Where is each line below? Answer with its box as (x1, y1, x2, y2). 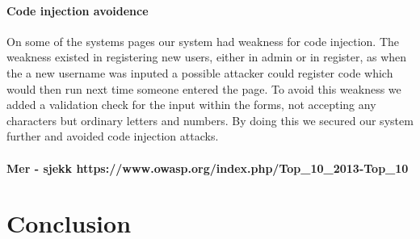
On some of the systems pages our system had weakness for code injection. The (6, 32, 400, 49)
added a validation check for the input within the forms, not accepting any (6, 96, 376, 113)
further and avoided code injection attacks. (6, 128, 219, 145)
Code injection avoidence (6, 2, 149, 19)
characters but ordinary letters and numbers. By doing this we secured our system (6, 111, 414, 128)
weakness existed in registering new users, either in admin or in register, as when (6, 48, 407, 65)
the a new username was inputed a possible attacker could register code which (6, 64, 393, 81)
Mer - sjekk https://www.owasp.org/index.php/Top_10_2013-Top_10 (6, 159, 409, 176)
